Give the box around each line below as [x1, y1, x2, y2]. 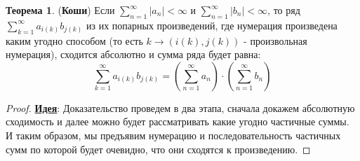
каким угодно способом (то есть [6, 33, 143, 48]
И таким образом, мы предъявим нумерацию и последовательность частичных [6, 127, 341, 142]
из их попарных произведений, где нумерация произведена [86, 17, 338, 32]
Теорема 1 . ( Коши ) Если [6, 3, 115, 17]
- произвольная [244, 33, 307, 48]
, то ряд [267, 3, 300, 17]
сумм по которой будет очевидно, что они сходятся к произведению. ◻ [6, 141, 311, 156]
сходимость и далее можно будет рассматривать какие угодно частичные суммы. [6, 114, 349, 129]
